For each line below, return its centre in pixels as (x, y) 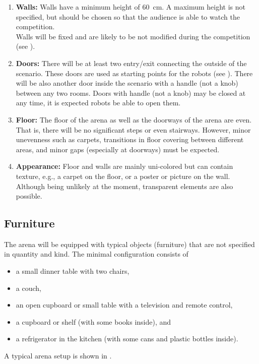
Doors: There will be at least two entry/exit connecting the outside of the (131, 63)
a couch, (28, 288)
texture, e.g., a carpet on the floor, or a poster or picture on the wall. (123, 176)
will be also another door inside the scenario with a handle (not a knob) (127, 83)
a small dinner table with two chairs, (73, 271)
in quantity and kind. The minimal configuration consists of (96, 254)
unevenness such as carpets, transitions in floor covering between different (130, 139)
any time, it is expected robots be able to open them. (98, 103)
